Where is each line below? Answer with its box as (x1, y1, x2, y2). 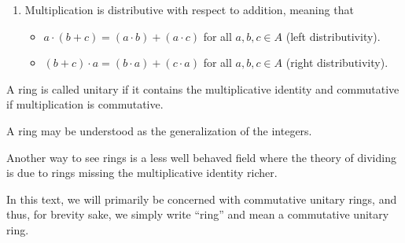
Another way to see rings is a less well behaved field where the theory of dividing (6, 149, 396, 165)
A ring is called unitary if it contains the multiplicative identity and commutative (6, 80, 399, 97)
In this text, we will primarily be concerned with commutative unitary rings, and (6, 190, 397, 207)
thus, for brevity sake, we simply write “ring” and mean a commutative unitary (6, 206, 389, 223)
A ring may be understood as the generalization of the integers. (6, 122, 312, 138)
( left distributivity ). (285, 28, 381, 44)
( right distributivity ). (285, 54, 388, 71)
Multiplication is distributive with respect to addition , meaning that (24, 2, 354, 17)
